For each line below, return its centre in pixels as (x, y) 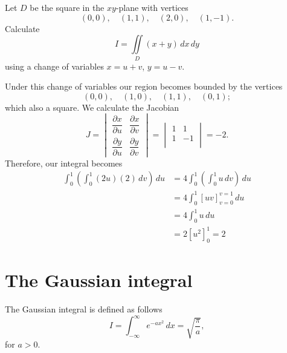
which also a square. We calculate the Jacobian (92, 107)
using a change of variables (54, 66)
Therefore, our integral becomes (64, 163)
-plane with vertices (152, 7)
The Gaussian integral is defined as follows (84, 309)
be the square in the (67, 7)
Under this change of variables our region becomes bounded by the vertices (144, 86)
